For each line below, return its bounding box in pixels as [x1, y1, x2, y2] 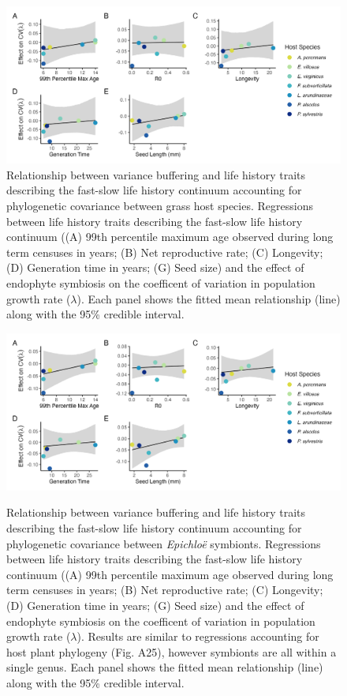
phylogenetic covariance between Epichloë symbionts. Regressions [6, 535, 321, 551]
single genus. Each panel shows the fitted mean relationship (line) [6, 659, 323, 675]
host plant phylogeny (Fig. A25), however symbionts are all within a [6, 643, 337, 660]
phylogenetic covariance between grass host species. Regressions [6, 197, 313, 213]
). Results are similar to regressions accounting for [76, 628, 319, 645]
